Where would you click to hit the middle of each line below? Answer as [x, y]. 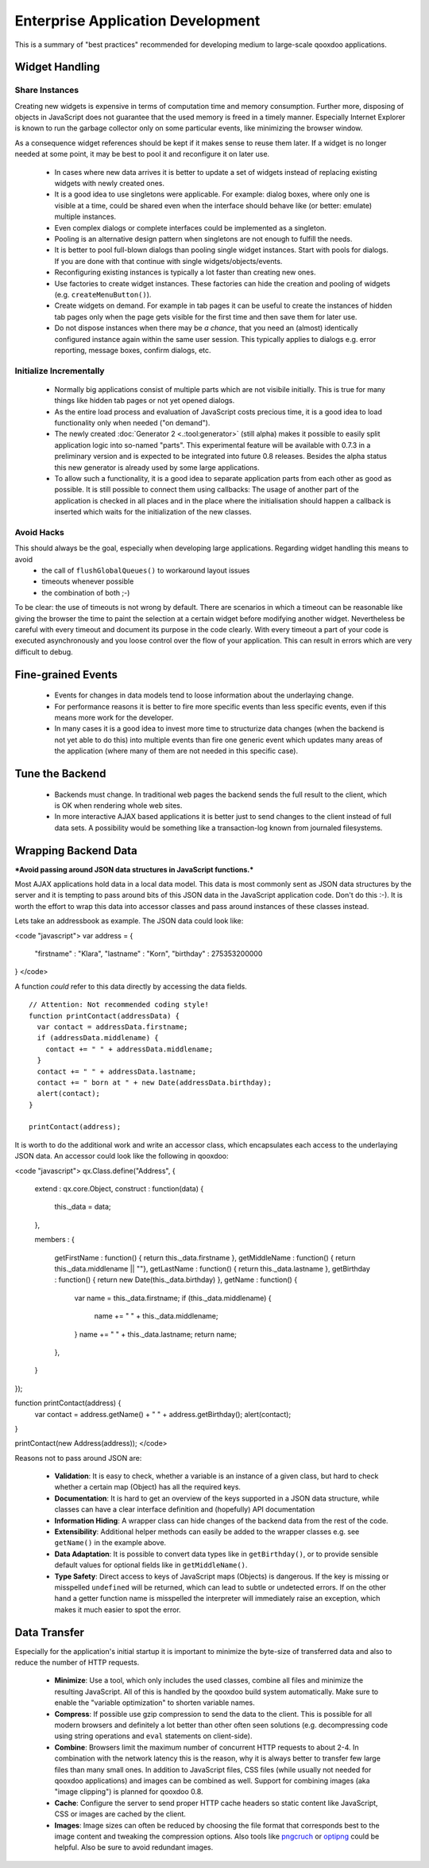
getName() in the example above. [110, 1543]
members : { [54, 1240]
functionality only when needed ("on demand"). [132, 423]
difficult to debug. [44, 651]
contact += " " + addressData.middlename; [129, 1049]
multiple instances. [85, 217]
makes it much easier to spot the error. [118, 1610]
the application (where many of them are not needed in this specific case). [176, 751]
